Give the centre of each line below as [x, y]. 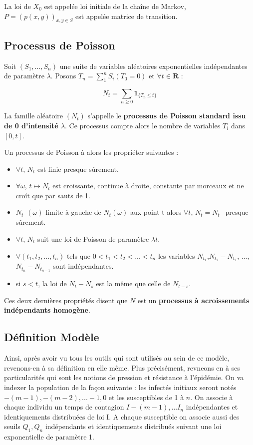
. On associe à [212, 397]
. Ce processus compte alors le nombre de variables [143, 125]
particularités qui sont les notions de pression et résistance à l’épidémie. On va [124, 377]
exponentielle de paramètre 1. [49, 437]
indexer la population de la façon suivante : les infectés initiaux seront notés [120, 387]
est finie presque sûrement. [78, 169]
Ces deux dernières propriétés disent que [66, 300]
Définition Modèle [52, 337]
